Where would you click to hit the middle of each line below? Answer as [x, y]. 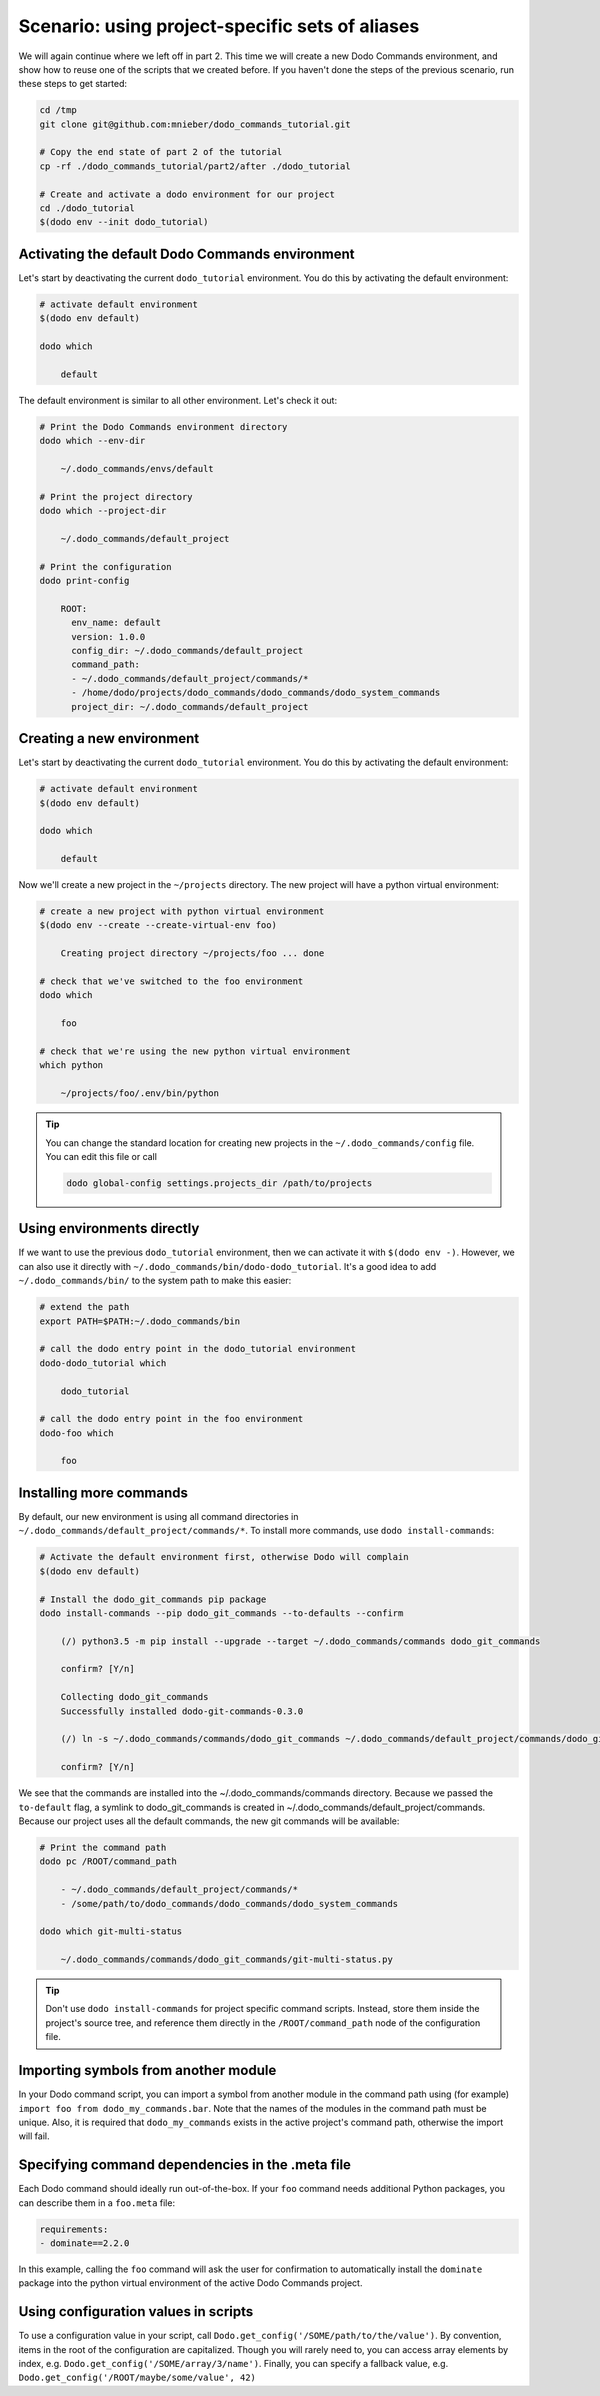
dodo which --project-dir [103, 511]
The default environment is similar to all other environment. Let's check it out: [178, 400]
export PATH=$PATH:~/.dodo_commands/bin [139, 1321]
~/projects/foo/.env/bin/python [140, 1093]
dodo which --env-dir [92, 441]
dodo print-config [84, 581]
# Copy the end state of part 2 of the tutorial [161, 152]
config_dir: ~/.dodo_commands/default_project [187, 651]
